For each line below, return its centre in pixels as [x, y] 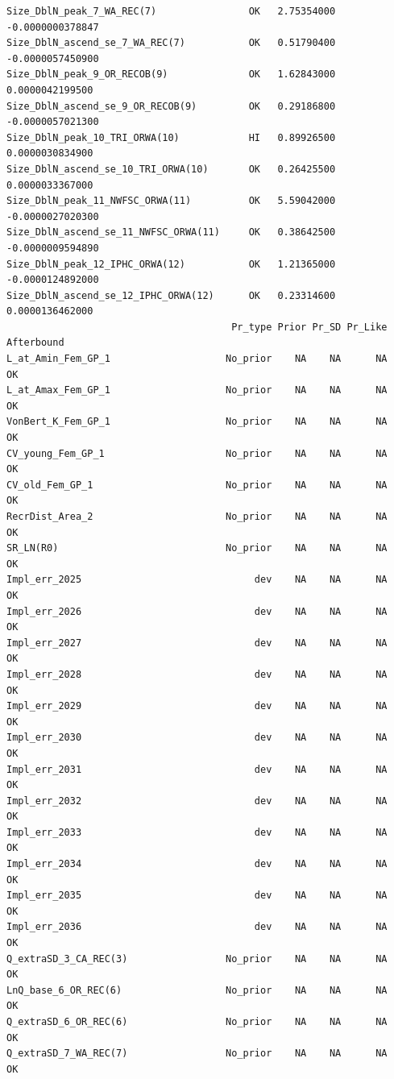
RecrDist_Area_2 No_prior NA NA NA [197, 517]
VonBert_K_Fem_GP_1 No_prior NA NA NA [197, 422]
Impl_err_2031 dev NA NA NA [197, 769]
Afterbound [35, 343]
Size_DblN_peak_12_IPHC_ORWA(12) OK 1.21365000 [171, 264]
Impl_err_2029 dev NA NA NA [197, 706]
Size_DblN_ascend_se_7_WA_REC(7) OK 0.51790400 [171, 43]
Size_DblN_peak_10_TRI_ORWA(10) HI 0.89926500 [171, 137]
